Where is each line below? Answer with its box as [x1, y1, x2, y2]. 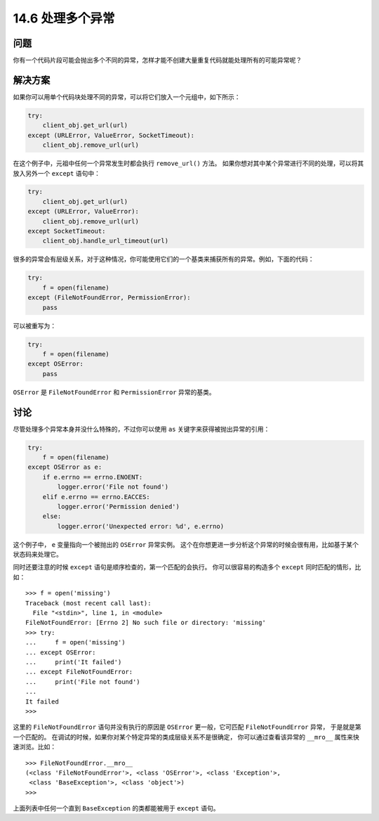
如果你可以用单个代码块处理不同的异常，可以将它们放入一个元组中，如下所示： [13, 92, 241, 101]
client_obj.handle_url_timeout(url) [42, 237, 168, 245]
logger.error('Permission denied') [57, 503, 180, 510]
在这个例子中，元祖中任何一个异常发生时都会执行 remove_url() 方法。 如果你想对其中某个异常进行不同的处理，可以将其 [13, 159, 364, 168]
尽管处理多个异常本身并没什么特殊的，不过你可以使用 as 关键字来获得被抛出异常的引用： [13, 425, 270, 433]
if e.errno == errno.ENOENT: [42, 473, 143, 481]
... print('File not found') [25, 678, 140, 685]
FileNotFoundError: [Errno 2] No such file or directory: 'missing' [25, 619, 266, 627]
